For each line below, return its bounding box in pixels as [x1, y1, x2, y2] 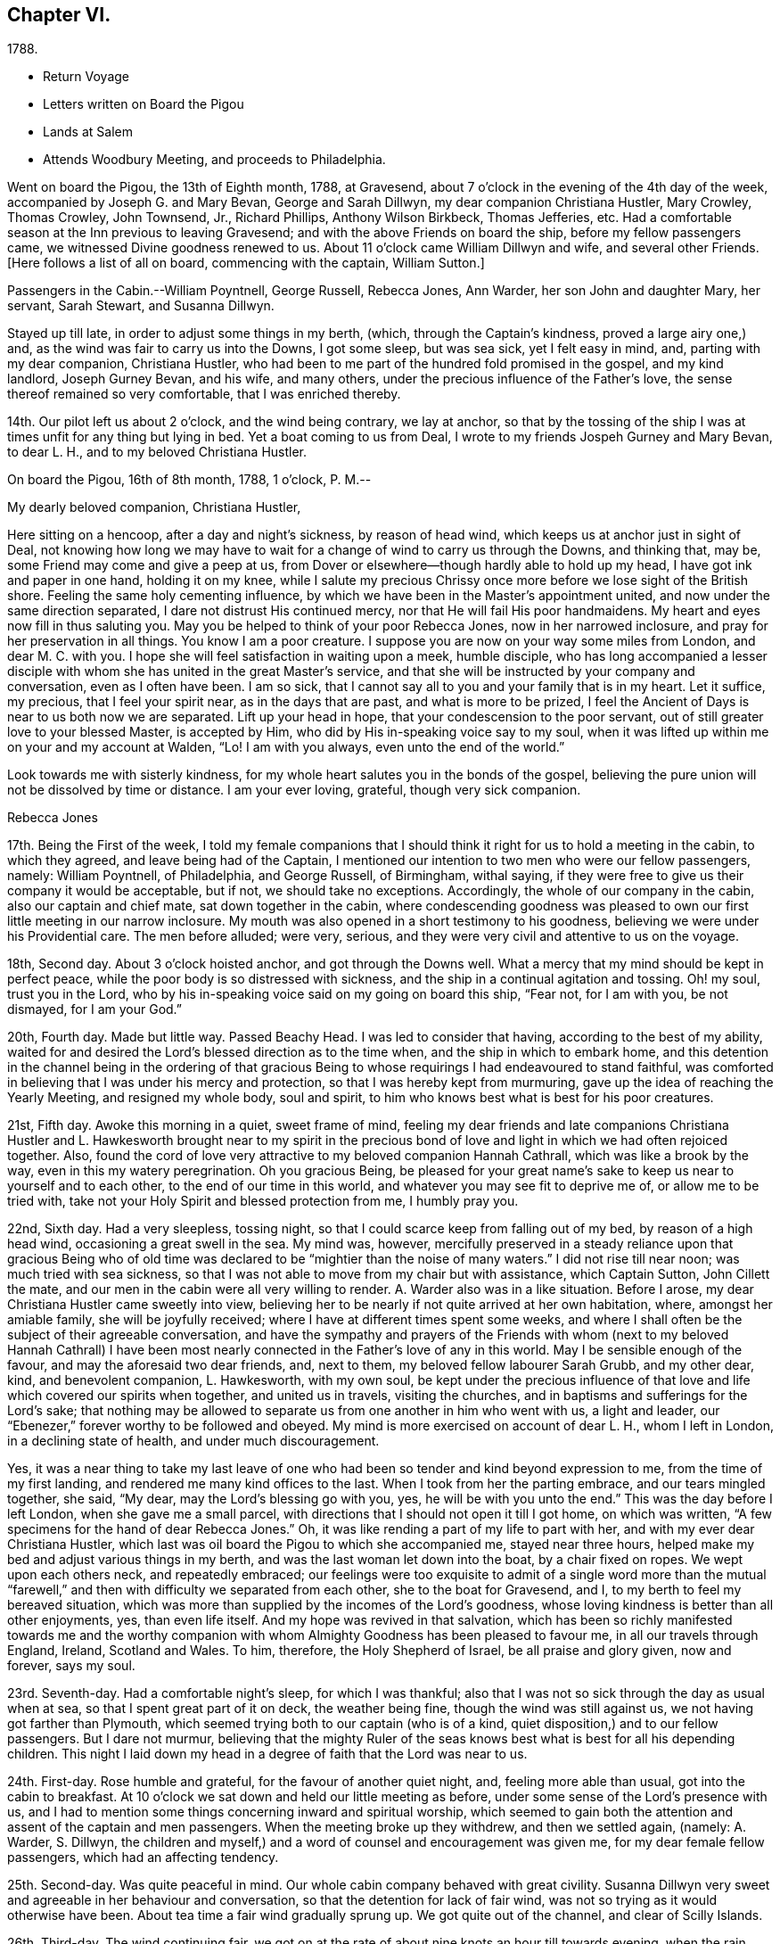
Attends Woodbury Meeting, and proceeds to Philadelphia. [43, 152, 386, 168]
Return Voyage [43, 69, 130, 85]
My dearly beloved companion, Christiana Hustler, [7, 499, 301, 515]
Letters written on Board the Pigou [43, 96, 244, 112]
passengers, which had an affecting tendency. [7, 1849, 279, 1866]
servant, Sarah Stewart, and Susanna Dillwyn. [7, 298, 275, 314]
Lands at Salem [43, 124, 133, 140]
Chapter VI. [7, 4, 111, 26]
